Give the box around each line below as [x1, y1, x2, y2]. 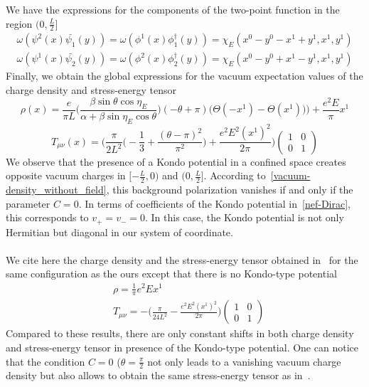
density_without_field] [6, 181, 107, 196]
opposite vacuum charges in [6, 168, 126, 183]
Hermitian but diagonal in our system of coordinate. [6, 224, 233, 239]
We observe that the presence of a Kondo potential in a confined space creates [6, 154, 346, 169]
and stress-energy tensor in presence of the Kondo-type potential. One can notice [6, 339, 358, 354]
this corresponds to [6, 210, 89, 225]
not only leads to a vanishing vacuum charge [147, 354, 341, 369]
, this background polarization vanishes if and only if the [106, 181, 353, 196]
